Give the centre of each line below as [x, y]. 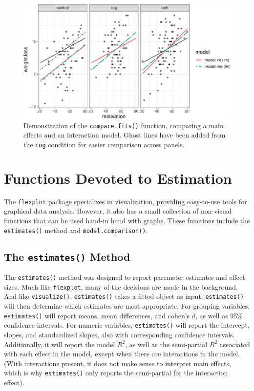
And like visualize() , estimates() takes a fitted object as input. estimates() [124, 296]
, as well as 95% [219, 315]
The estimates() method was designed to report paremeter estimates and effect [125, 277]
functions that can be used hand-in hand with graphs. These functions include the [127, 221]
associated [235, 344]
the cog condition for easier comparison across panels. [104, 145]
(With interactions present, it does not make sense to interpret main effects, [117, 363]
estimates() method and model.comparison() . [76, 230]
